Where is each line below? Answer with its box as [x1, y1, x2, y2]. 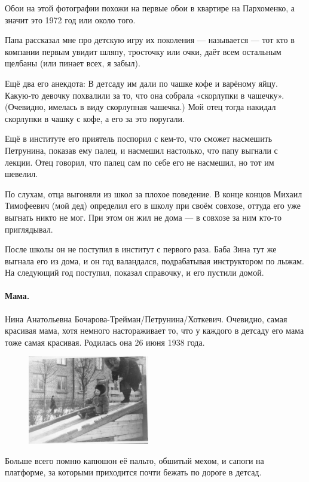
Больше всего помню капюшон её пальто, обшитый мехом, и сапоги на [5, 454, 264, 466]
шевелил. [5, 167, 38, 180]
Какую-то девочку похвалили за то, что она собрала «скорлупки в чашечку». [5, 89, 284, 101]
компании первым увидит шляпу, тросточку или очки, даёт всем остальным [5, 45, 282, 57]
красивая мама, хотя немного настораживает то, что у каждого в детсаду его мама [5, 324, 304, 337]
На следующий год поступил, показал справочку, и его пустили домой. [5, 266, 264, 279]
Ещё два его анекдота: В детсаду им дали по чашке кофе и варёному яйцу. [5, 77, 278, 89]
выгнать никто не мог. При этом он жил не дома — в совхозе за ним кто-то [5, 211, 282, 223]
